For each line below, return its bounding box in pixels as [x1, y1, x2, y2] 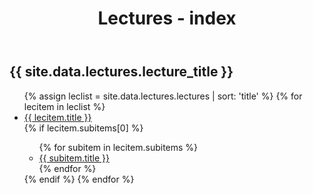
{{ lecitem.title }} [23, 111, 92, 123]
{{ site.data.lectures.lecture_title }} [9, 63, 234, 81]
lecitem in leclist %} [23, 100, 106, 112]
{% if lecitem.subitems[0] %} [23, 122, 144, 134]
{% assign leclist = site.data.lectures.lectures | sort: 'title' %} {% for [23, 90, 303, 102]
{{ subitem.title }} [38, 152, 110, 164]
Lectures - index [97, 7, 237, 30]
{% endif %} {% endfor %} [23, 173, 135, 185]
